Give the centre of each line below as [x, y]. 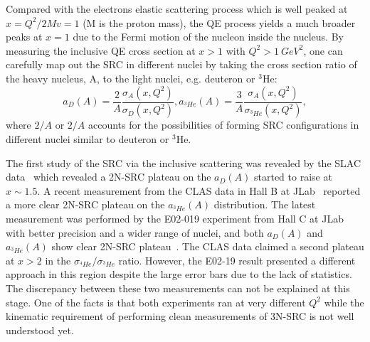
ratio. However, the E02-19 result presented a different [237, 260]
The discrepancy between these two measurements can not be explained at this [178, 288]
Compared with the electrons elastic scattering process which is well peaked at [177, 9]
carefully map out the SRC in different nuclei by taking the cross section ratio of [181, 64]
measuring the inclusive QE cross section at [101, 50]
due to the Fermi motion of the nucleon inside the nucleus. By [208, 37]
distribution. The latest [265, 204]
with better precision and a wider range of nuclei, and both [135, 232]
